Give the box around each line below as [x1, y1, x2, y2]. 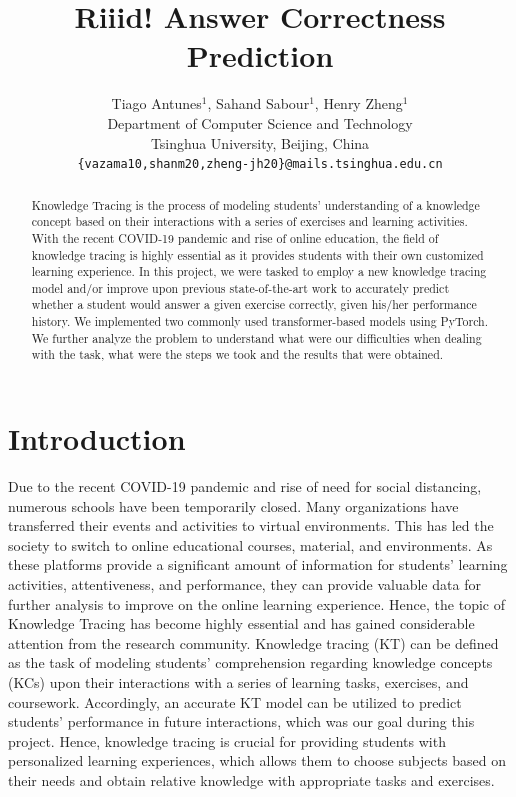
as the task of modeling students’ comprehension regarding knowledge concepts [8, 652, 493, 673]
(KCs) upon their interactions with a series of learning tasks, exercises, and [8, 671, 469, 692]
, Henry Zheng [314, 93, 403, 114]
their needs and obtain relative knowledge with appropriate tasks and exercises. [8, 769, 495, 790]
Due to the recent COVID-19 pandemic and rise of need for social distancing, [8, 476, 482, 497]
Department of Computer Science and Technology [107, 112, 413, 133]
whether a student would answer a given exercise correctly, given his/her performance [31, 296, 477, 313]
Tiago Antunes [111, 93, 202, 114]
